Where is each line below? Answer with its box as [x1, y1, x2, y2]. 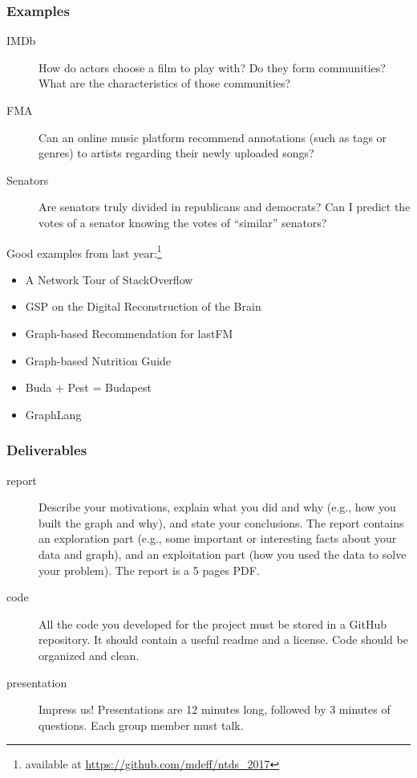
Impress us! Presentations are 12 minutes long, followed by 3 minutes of [38, 701, 391, 718]
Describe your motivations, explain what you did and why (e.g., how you [38, 499, 396, 515]
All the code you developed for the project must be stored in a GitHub [38, 615, 387, 632]
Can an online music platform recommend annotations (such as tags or [38, 128, 387, 145]
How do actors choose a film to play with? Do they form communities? [38, 59, 386, 75]
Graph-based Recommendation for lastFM [25, 325, 233, 341]
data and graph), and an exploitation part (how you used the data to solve [38, 545, 407, 562]
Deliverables [6, 440, 87, 460]
